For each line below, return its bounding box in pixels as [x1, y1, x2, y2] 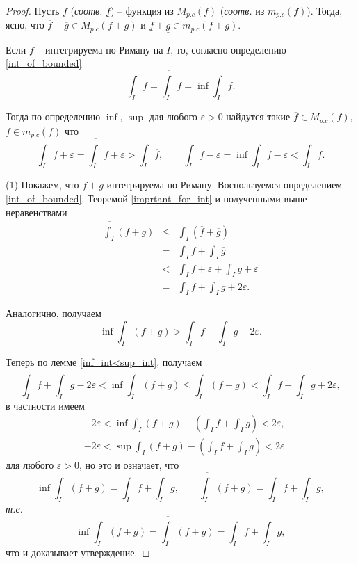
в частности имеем [6, 398, 85, 412]
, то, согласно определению [170, 42, 286, 56]
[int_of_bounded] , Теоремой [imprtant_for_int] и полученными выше [6, 191, 307, 206]
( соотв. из [220, 3, 265, 17]
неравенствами [6, 204, 67, 219]
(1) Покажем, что [6, 177, 79, 192]
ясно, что [6, 17, 44, 32]
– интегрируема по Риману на [37, 42, 163, 56]
